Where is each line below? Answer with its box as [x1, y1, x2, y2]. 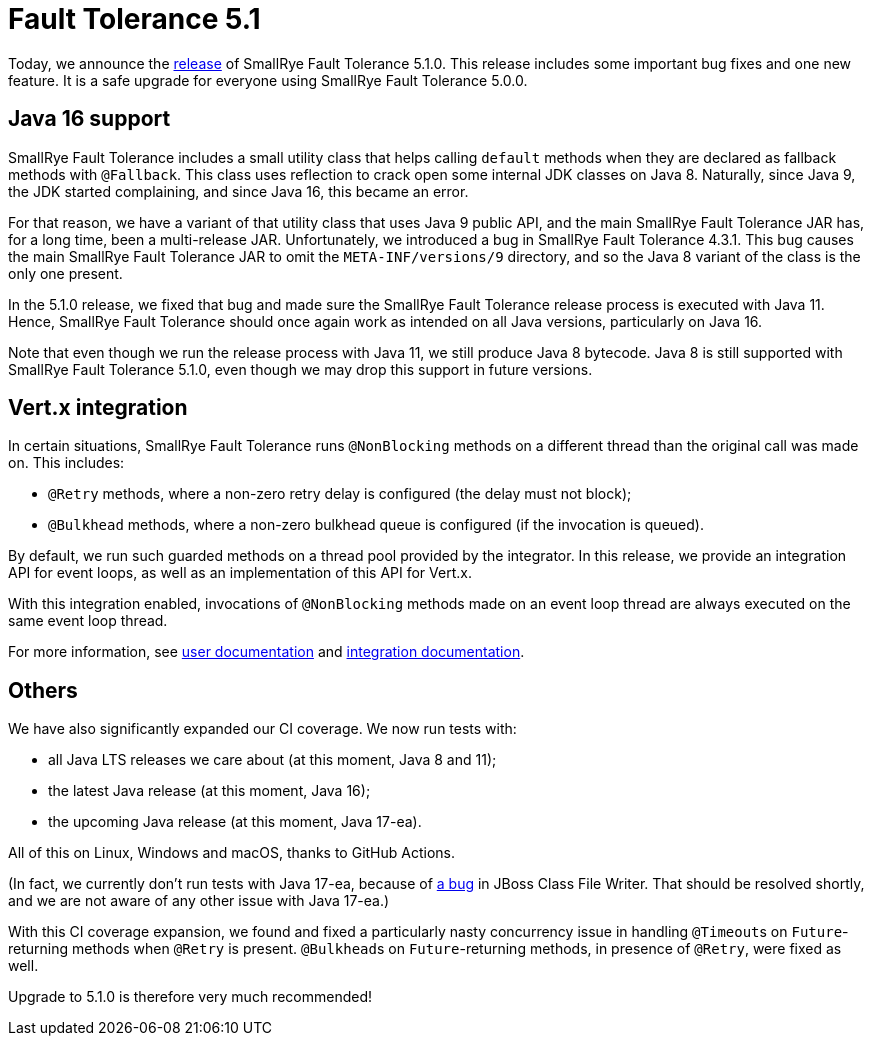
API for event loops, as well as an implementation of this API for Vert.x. [8, 564, 472, 582]
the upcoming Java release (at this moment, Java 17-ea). [48, 813, 422, 831]
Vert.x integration [8, 395, 188, 421]
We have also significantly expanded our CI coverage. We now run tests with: [8, 720, 517, 738]
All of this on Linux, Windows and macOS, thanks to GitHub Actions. [8, 844, 456, 862]
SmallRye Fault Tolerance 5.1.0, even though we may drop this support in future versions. [8, 360, 593, 378]
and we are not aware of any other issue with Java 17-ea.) [8, 892, 390, 910]
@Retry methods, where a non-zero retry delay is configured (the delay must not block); [48, 485, 632, 503]
